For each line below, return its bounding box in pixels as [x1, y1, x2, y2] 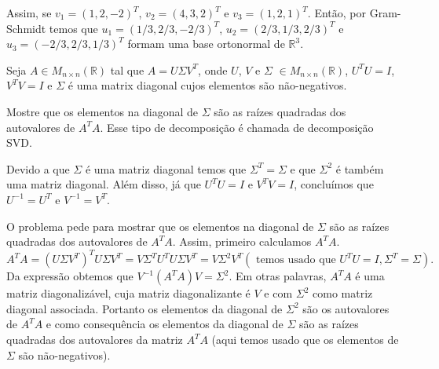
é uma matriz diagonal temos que [85, 160, 247, 177]
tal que [110, 61, 145, 78]
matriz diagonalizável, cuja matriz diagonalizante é [6, 285, 251, 301]
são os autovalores [302, 300, 390, 316]
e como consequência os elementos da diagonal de [46, 316, 284, 332]
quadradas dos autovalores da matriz [6, 331, 183, 347]
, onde [198, 61, 228, 78]
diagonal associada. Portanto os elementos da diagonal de [6, 300, 283, 316]
